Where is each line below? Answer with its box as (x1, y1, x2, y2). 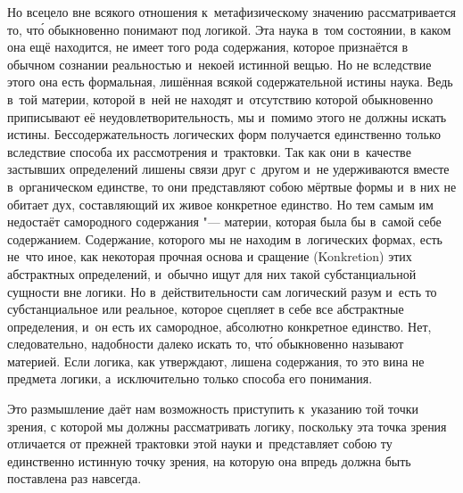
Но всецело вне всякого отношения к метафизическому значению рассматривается (7, 3, 457, 21)
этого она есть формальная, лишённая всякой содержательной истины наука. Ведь (7, 72, 453, 91)
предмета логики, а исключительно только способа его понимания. (7, 369, 373, 388)
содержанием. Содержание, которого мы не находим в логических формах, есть (7, 229, 442, 248)
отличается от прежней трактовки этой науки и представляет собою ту (7, 434, 393, 453)
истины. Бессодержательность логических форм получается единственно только (7, 125, 441, 144)
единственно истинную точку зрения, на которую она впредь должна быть (7, 451, 411, 470)
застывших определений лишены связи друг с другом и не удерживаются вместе (7, 160, 450, 178)
